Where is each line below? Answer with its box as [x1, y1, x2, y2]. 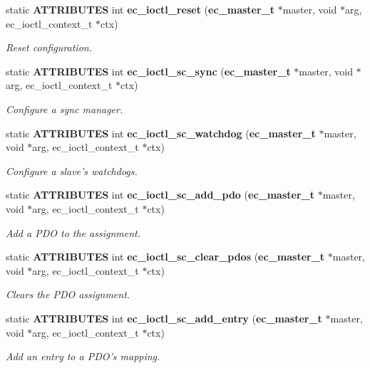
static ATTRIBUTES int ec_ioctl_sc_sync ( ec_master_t [6, 63, 291, 78]
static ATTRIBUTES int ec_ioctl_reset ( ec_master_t [6, 2, 275, 16]
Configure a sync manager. [6, 101, 123, 116]
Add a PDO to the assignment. [6, 225, 140, 240]
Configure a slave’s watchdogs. [6, 163, 138, 178]
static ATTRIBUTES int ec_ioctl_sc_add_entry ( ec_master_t [6, 310, 322, 325]
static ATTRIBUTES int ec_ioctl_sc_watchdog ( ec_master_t [6, 125, 316, 140]
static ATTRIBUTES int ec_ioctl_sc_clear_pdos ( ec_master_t [6, 249, 325, 264]
